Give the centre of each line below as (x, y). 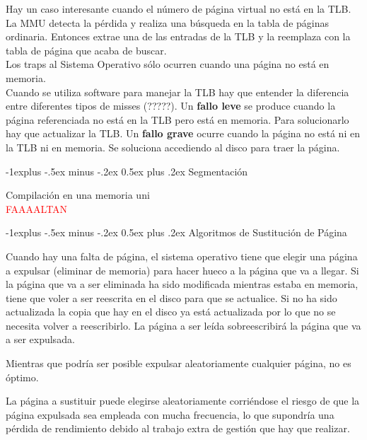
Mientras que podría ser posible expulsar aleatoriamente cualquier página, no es (179, 363)
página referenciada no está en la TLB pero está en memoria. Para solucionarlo (177, 119)
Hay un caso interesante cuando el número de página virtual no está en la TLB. (179, 8)
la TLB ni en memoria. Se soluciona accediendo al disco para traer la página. (173, 147)
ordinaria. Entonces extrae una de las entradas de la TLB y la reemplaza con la (178, 36)
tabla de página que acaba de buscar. (86, 50)
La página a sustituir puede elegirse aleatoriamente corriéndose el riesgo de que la (183, 401)
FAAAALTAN (37, 208)
